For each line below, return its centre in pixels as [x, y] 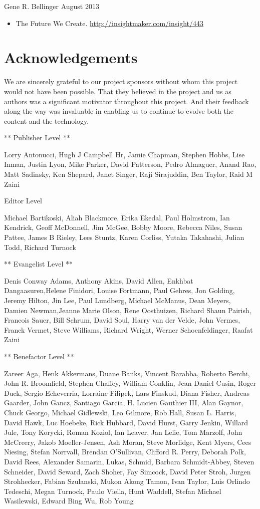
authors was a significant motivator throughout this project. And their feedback [126, 101]
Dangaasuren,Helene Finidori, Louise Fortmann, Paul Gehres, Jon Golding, [119, 290]
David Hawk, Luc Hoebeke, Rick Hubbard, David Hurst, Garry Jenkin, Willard [126, 422]
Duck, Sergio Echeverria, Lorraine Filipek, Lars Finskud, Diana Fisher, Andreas [127, 393]
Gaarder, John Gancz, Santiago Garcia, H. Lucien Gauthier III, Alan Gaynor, [124, 403]
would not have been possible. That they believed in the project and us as [118, 91]
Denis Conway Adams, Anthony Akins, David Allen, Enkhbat [99, 280]
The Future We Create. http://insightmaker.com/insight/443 [110, 23]
